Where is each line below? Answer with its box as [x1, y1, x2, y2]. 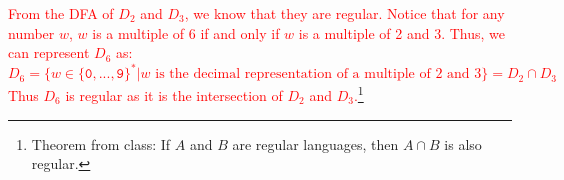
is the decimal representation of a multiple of [155, 67, 431, 82]
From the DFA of [8, 3, 114, 23]
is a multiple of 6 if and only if [92, 22, 280, 43]
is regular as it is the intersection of [65, 84, 283, 105]
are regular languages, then [232, 133, 399, 154]
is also [444, 133, 482, 154]
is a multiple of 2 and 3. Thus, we [298, 22, 506, 43]
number [8, 22, 55, 43]
